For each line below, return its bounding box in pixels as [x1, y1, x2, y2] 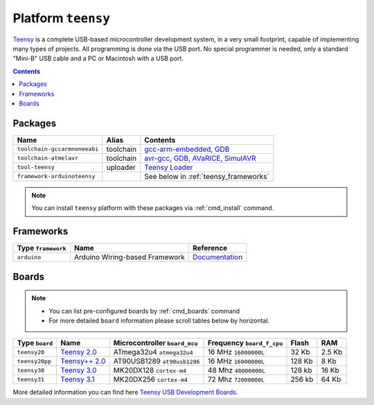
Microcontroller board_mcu [113, 338, 198, 348]
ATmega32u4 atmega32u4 [113, 347, 193, 357]
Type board [17, 338, 53, 348]
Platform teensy [12, 10, 110, 26]
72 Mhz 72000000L [208, 374, 265, 384]
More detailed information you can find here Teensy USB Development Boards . [12, 388, 238, 397]
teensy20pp [17, 357, 52, 365]
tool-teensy [17, 164, 55, 171]
